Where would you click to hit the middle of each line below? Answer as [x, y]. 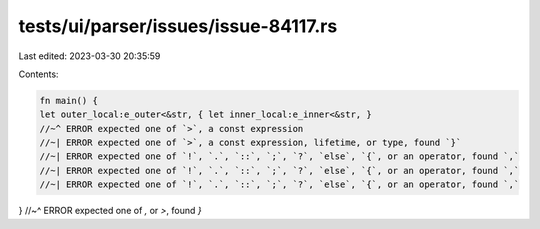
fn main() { [69, 100]
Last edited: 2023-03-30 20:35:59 [89, 56]
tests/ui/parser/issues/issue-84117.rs [178, 26]
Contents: [38, 74]
